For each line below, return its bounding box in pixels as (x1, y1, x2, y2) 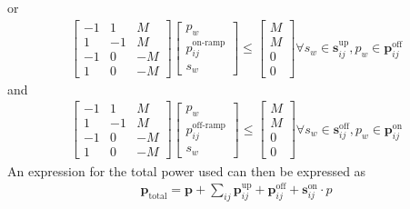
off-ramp (192, 120, 226, 130)
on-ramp (192, 38, 225, 48)
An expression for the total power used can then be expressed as (7, 161, 366, 180)
